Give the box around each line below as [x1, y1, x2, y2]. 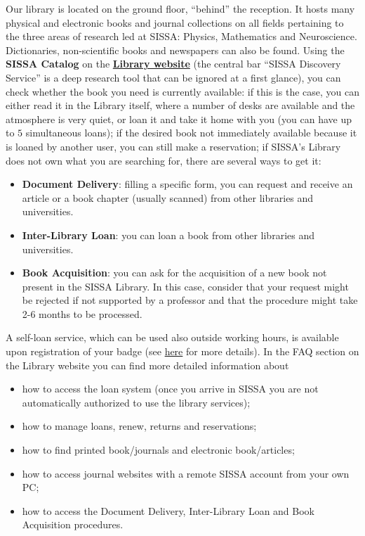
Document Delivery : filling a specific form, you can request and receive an [22, 177, 353, 191]
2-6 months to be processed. [22, 306, 142, 321]
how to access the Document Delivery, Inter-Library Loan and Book [22, 503, 315, 518]
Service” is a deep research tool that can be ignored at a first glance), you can [6, 70, 341, 84]
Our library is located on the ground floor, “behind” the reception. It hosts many [6, 1, 355, 15]
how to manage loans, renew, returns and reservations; [22, 419, 257, 433]
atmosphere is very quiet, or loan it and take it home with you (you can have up [6, 111, 352, 126]
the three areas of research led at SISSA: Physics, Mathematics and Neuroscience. [6, 29, 357, 44]
